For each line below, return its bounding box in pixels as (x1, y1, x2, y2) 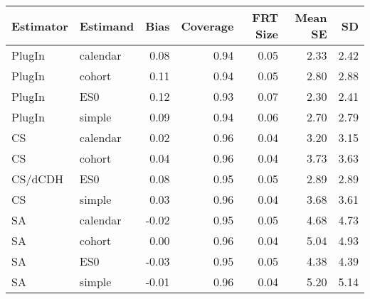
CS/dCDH (11, 170, 64, 187)
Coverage (181, 17, 234, 34)
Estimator (11, 17, 68, 34)
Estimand (79, 17, 134, 34)
